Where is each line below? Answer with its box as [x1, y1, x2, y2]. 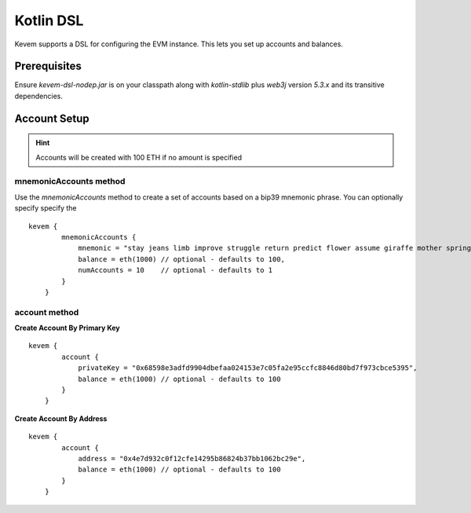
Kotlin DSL [14, 12, 84, 29]
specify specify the [14, 203, 78, 213]
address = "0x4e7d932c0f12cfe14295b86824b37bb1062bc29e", [78, 454, 306, 463]
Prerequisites [14, 60, 82, 73]
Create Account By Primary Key [14, 323, 121, 333]
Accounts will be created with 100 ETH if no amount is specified [35, 152, 243, 162]
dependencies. [14, 91, 63, 101]
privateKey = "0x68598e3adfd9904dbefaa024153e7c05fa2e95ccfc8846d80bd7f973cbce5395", [78, 364, 418, 372]
